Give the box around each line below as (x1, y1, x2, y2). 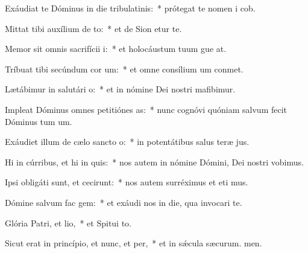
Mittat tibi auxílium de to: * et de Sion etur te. (5, 22, 182, 34)
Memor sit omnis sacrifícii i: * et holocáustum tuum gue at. (5, 42, 227, 55)
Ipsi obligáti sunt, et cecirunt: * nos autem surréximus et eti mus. (5, 176, 248, 188)
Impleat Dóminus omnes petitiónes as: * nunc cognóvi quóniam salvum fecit (5, 103, 288, 115)
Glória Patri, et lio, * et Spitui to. (5, 216, 132, 229)
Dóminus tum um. (5, 115, 72, 127)
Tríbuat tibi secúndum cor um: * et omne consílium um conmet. (5, 62, 244, 75)
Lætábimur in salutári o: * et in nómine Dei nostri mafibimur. (5, 83, 236, 95)
